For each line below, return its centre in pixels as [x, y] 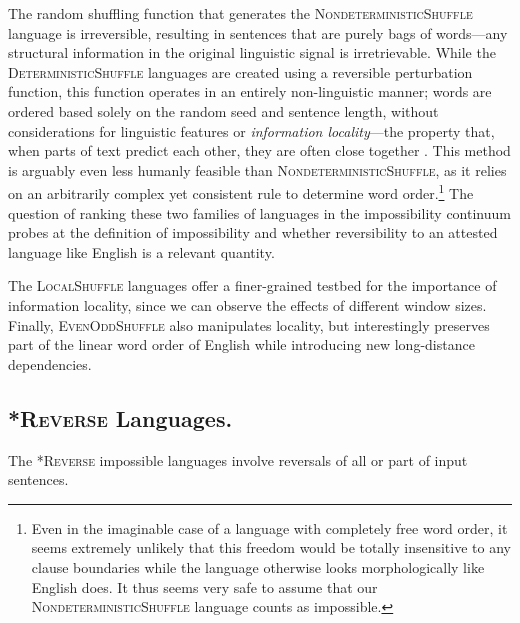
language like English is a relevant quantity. [141, 251]
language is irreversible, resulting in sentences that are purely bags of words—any [258, 32]
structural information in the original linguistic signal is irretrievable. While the [252, 52]
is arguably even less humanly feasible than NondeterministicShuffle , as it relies [257, 169]
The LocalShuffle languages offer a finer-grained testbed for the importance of [252, 285]
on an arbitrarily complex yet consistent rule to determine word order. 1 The [241, 191]
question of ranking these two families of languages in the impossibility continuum [259, 212]
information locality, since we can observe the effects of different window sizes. [247, 304]
